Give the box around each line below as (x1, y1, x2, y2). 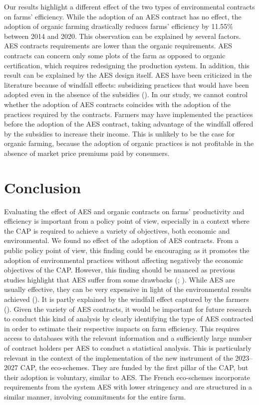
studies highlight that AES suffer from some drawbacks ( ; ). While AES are (4, 274, 235, 284)
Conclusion (4, 177, 81, 197)
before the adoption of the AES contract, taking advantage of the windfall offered (4, 119, 254, 129)
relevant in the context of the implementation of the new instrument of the (4, 352, 233, 363)
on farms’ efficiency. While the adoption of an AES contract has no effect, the (4, 11, 242, 21)
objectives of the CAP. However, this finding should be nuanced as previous (4, 265, 236, 275)
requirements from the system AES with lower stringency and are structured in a (4, 382, 253, 392)
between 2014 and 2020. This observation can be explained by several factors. (4, 30, 241, 41)
